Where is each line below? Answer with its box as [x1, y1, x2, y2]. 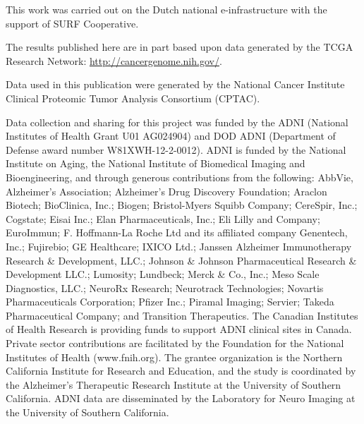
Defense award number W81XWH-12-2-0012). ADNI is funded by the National [6, 142, 346, 157]
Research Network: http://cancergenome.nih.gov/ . [6, 53, 222, 68]
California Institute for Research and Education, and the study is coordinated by [6, 363, 356, 378]
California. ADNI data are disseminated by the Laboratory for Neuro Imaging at [6, 391, 356, 406]
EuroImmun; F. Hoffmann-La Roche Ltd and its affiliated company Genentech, [6, 225, 348, 240]
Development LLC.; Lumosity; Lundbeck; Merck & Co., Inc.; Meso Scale [6, 267, 320, 281]
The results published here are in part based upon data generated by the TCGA [6, 40, 353, 54]
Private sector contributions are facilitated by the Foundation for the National [6, 336, 344, 351]
